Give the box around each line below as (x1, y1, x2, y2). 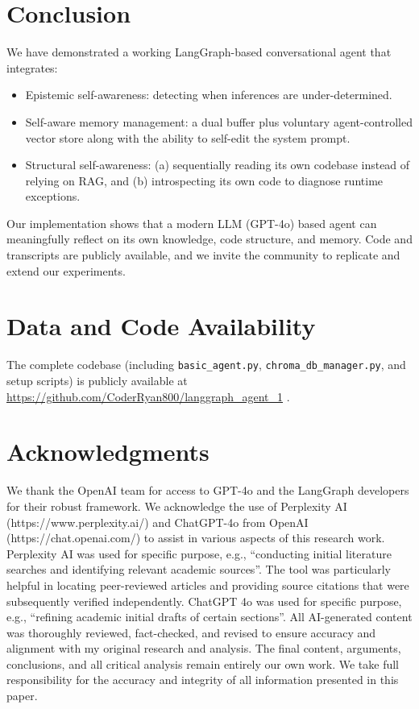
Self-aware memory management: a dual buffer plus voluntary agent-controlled (25, 113, 413, 130)
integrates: (6, 59, 58, 76)
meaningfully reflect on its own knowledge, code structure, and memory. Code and (6, 230, 413, 247)
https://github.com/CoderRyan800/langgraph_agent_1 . (6, 388, 290, 404)
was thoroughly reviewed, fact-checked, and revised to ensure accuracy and (6, 624, 376, 641)
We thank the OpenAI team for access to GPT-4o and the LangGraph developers (6, 482, 409, 499)
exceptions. (25, 188, 81, 205)
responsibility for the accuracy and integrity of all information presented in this (6, 671, 399, 688)
